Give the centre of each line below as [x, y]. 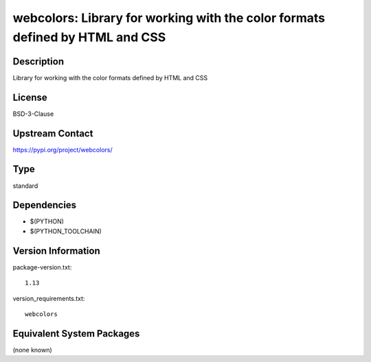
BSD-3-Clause [33, 114]
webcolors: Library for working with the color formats [169, 18]
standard [25, 186]
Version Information [56, 251]
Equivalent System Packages [76, 334]
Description [38, 61]
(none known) [33, 350]
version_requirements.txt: [49, 298]
